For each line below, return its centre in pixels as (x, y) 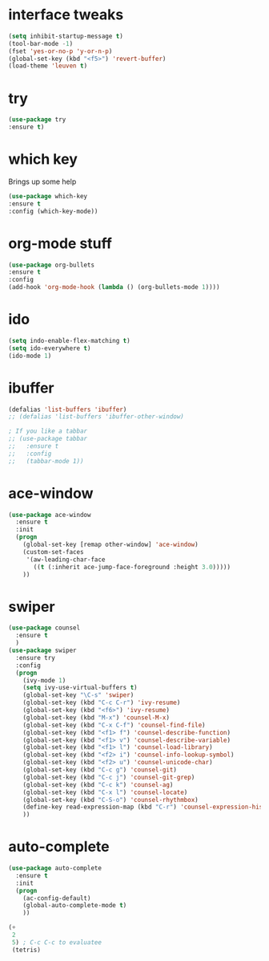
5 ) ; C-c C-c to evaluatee (57, 942)
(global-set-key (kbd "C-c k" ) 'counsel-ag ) (98, 784)
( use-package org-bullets (51, 265)
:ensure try (36, 658)
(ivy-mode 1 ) (44, 680)
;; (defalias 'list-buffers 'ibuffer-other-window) (96, 417)
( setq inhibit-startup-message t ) (66, 36)
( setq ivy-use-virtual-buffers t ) (80, 688)
